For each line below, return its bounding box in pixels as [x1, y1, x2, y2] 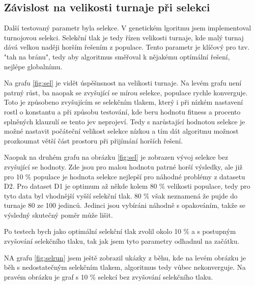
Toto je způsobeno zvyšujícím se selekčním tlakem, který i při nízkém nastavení [4, 97, 243, 107]
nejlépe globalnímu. [4, 61, 62, 71]
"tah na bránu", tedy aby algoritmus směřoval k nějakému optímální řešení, [4, 51, 230, 61]
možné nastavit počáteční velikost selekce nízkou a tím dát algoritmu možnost [4, 126, 239, 136]
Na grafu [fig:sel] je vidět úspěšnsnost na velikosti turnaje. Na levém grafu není [4, 78, 242, 88]
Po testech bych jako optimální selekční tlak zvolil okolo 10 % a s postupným [4, 226, 236, 236]
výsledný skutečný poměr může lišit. [4, 209, 113, 220]
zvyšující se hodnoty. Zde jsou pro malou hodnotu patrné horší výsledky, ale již [4, 161, 243, 171]
